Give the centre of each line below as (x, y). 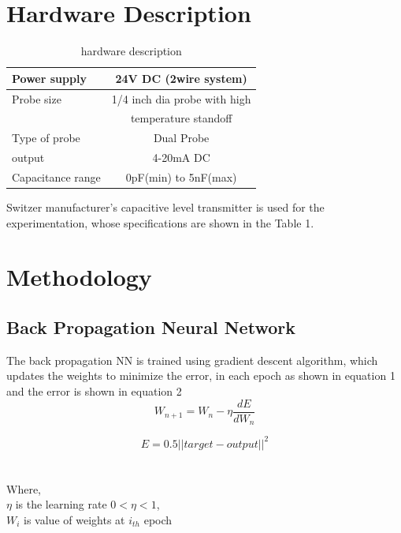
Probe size (37, 98)
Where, (24, 488)
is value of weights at (74, 519)
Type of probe (46, 138)
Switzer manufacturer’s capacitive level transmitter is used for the (165, 207)
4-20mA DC (181, 158)
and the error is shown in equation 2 (94, 390)
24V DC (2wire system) (181, 78)
